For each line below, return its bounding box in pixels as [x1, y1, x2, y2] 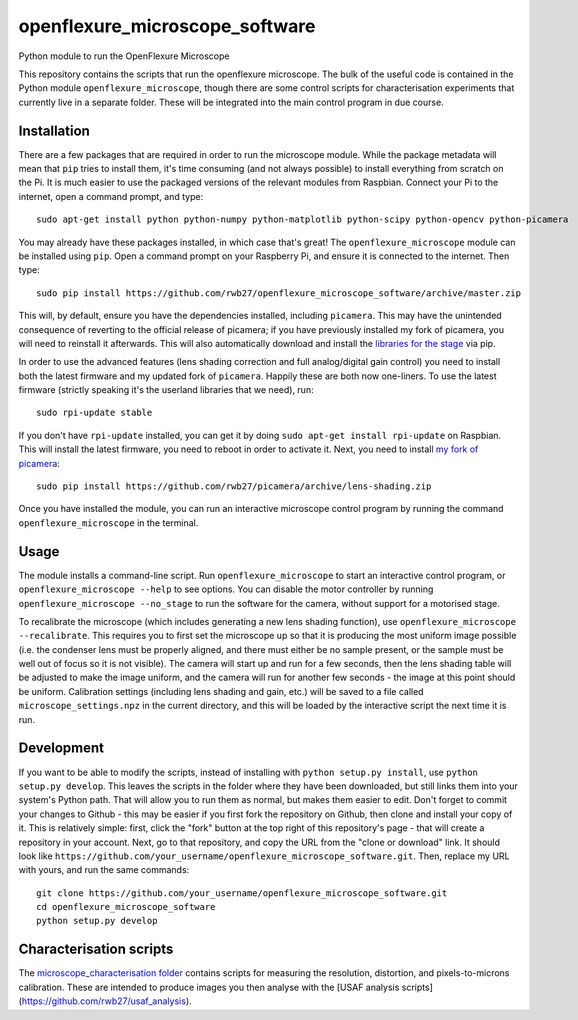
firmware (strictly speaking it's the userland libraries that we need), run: [18, 384, 314, 396]
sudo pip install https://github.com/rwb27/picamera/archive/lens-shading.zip [36, 481, 432, 492]
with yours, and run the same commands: [18, 864, 190, 876]
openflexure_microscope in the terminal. [18, 516, 199, 529]
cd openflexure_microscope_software [36, 901, 216, 913]
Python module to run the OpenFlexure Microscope [18, 50, 230, 62]
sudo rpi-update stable [36, 407, 153, 419]
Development [18, 740, 105, 757]
